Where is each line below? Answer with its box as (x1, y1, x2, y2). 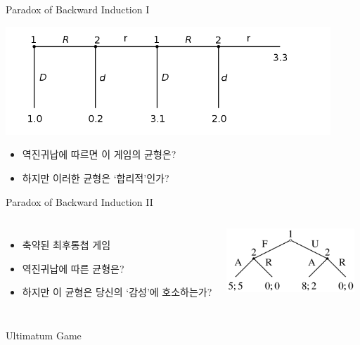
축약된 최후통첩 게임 (22, 237, 111, 252)
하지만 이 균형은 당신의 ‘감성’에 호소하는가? (22, 285, 212, 299)
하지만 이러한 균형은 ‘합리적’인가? (22, 170, 169, 185)
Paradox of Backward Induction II (6, 194, 153, 209)
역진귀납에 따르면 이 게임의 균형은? (22, 147, 176, 162)
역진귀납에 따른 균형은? (22, 261, 124, 275)
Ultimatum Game (6, 327, 82, 342)
